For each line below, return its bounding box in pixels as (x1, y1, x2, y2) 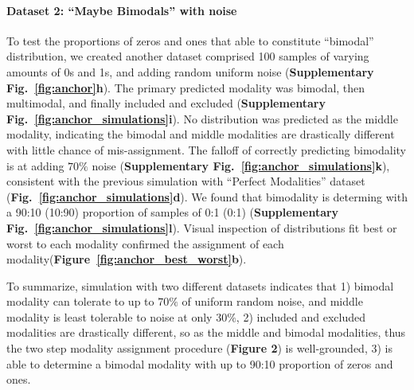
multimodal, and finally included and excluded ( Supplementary (6, 95, 326, 111)
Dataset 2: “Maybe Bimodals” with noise (6, 2, 237, 18)
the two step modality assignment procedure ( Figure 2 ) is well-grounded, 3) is (6, 340, 393, 357)
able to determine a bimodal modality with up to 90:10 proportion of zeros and (6, 355, 393, 372)
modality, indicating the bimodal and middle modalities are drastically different (6, 126, 395, 142)
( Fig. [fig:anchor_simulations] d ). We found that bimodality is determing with (6, 188, 408, 205)
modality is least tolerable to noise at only (6, 308, 213, 325)
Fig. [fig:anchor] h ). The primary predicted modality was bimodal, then (6, 79, 365, 96)
